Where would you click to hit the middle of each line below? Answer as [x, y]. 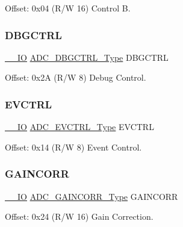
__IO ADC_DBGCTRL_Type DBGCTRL [87, 57]
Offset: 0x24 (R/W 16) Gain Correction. [79, 216]
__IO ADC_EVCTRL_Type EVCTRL [79, 127]
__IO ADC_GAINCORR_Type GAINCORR [91, 196]
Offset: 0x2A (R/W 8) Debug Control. [76, 77]
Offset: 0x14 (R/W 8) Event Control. [73, 147]
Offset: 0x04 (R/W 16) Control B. [68, 8]
